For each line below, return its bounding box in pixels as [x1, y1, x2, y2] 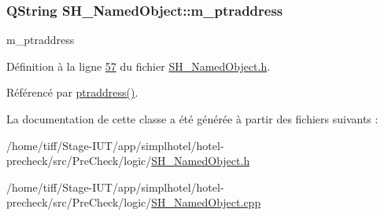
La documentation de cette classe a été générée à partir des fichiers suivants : [6, 111, 378, 126]
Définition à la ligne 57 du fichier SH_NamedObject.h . [6, 57, 271, 74]
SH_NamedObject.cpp [151, 194, 261, 211]
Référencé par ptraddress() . [6, 84, 138, 101]
